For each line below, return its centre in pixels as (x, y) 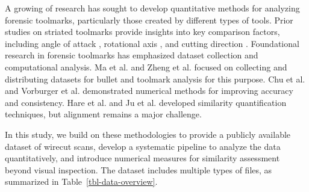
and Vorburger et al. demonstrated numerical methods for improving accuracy (149, 91)
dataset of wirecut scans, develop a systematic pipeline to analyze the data (143, 146)
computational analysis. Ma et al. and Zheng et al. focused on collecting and (146, 67)
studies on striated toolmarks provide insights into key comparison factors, (142, 32)
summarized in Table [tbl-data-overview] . (81, 181)
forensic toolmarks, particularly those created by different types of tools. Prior (149, 20)
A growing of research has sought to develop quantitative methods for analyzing (152, 8)
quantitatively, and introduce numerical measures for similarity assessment (142, 158)
